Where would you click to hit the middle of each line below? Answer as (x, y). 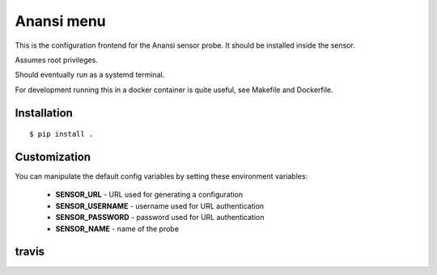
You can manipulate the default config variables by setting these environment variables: (161, 176)
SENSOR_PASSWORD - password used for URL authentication (160, 218)
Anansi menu (61, 21)
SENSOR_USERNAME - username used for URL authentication (160, 205)
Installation (44, 113)
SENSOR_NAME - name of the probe (117, 228)
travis (30, 252)
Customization (53, 157)
